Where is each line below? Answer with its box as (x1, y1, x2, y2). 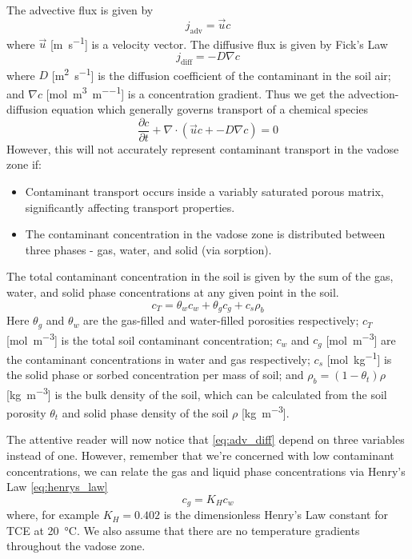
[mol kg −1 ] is (326, 348, 392, 367)
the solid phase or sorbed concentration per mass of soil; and (6, 366, 304, 383)
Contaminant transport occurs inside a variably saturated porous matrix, (25, 183, 384, 199)
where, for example (6, 506, 99, 523)
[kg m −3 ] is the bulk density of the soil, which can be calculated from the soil (6, 383, 387, 402)
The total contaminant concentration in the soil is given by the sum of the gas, (6, 268, 394, 285)
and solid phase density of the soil (62, 404, 229, 421)
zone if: (6, 156, 42, 173)
